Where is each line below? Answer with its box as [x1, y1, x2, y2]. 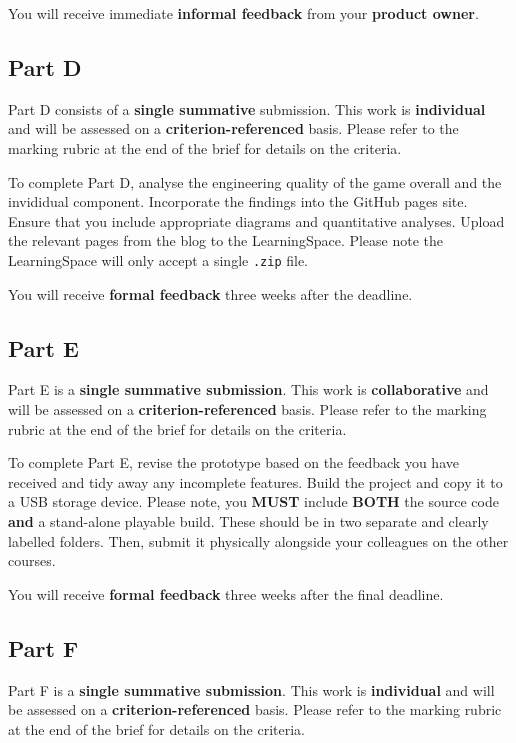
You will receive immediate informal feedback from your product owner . [8, 3, 479, 23]
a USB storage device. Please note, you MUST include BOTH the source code [8, 491, 499, 512]
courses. [8, 550, 56, 571]
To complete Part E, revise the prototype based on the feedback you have [8, 452, 459, 473]
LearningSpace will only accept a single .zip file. [8, 249, 309, 270]
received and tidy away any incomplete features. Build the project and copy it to [8, 471, 503, 492]
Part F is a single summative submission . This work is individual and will [8, 679, 495, 700]
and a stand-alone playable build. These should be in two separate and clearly [8, 510, 489, 531]
